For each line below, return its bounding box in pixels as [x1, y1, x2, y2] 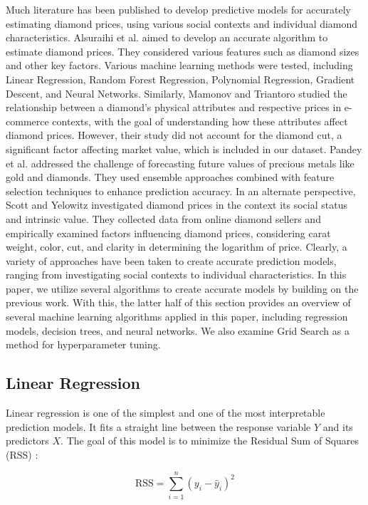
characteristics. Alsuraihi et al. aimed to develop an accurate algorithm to [6, 30, 328, 45]
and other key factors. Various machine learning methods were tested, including [6, 58, 353, 73]
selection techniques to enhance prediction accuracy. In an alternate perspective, [6, 183, 356, 198]
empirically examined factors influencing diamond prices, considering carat [6, 225, 331, 240]
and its [322, 419, 353, 434]
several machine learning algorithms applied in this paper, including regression [6, 309, 348, 324]
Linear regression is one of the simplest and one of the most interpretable [6, 405, 325, 420]
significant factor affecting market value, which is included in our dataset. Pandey [6, 141, 362, 156]
